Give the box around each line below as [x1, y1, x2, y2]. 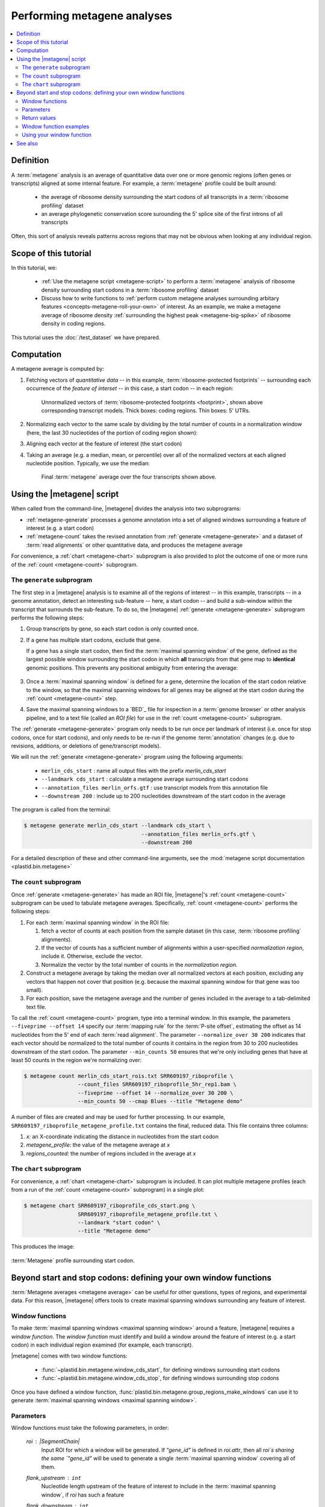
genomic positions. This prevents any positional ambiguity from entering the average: [26, 664, 238, 672]
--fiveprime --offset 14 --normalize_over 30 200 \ [77, 1089, 234, 1096]
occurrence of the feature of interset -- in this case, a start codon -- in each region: [26, 385, 234, 392]
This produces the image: [11, 1243, 75, 1250]
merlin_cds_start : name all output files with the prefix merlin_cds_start [41, 767, 226, 774]
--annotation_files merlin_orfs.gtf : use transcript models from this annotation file [41, 784, 268, 791]
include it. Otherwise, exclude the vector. [41, 952, 143, 960]
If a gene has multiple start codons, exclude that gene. [26, 636, 162, 643]
